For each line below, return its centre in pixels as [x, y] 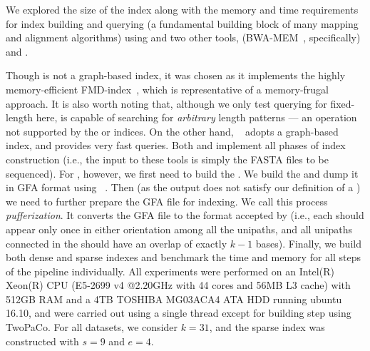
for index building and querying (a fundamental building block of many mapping [182, 23]
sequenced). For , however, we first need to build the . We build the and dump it [182, 173]
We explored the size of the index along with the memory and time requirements [182, 9]
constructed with [42, 341]
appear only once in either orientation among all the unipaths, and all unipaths [179, 229]
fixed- [343, 103]
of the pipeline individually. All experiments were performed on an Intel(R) [170, 271]
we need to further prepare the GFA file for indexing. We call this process [167, 201]
